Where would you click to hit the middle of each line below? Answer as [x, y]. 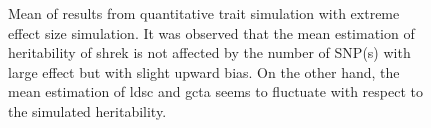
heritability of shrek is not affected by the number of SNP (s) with [209, 52]
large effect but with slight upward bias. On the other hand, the [204, 71]
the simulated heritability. [87, 110]
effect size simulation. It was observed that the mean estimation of [211, 32]
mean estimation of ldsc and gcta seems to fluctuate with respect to [215, 91]
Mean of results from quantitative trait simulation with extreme [204, 13]
